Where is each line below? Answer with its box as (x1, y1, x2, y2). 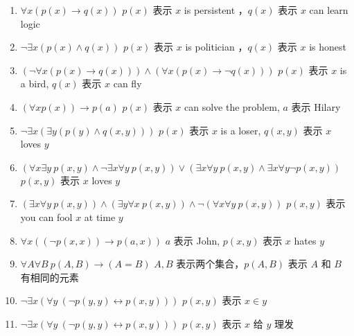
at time (84, 209, 116, 224)
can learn (309, 3, 348, 17)
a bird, (20, 76, 49, 91)
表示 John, (173, 233, 220, 247)
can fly (113, 76, 142, 91)
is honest (309, 39, 346, 54)
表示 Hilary (291, 99, 341, 114)
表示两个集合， (176, 256, 245, 271)
